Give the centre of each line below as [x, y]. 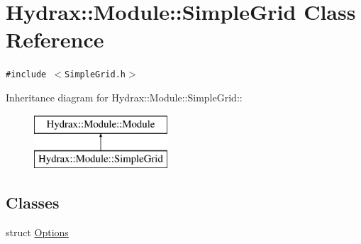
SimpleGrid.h [95, 75]
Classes [33, 203]
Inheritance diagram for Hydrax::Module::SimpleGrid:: [124, 97]
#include [26, 75]
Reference [55, 39]
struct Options [37, 232]
